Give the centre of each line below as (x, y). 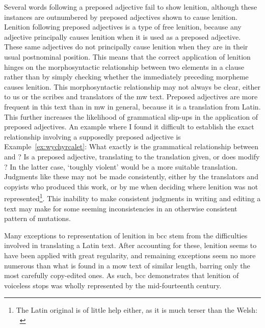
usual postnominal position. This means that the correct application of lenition (127, 56)
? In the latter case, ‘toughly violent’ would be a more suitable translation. (121, 166)
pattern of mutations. (37, 218)
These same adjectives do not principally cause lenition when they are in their (126, 47)
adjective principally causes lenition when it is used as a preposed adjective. (123, 36)
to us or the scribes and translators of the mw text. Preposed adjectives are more (131, 97)
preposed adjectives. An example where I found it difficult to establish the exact (129, 127)
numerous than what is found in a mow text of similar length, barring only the (127, 265)
